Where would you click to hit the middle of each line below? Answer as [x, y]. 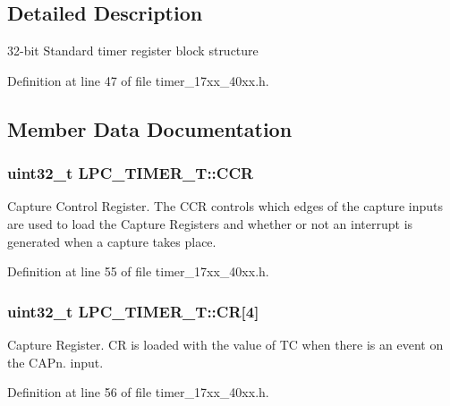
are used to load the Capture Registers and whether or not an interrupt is [210, 223]
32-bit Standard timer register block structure [133, 51]
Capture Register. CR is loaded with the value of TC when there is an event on [225, 344]
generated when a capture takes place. [112, 241]
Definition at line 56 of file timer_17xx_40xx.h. [138, 392]
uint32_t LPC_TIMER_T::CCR [131, 173]
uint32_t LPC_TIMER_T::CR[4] [133, 311]
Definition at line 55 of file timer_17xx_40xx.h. [138, 271]
